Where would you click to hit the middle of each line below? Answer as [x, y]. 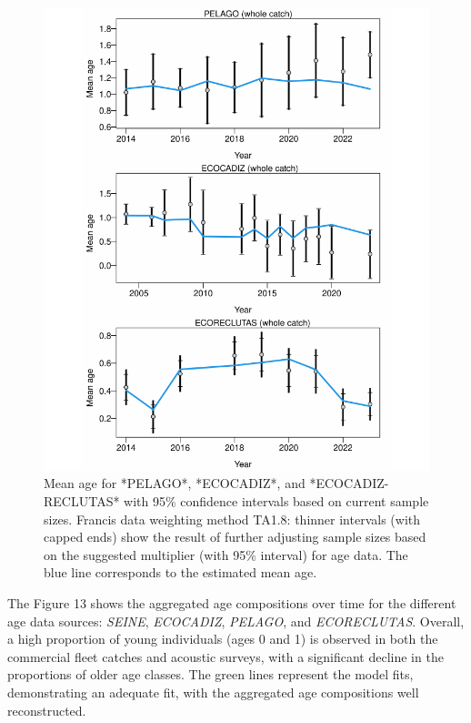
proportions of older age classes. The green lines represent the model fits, [210, 674]
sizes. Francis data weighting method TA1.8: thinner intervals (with [232, 519]
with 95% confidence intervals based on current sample [276, 500]
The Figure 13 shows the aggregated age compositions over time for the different [232, 602]
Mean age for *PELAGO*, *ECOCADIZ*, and [175, 483]
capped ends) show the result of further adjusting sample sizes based [235, 537]
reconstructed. [47, 710]
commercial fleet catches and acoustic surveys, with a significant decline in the [225, 656]
